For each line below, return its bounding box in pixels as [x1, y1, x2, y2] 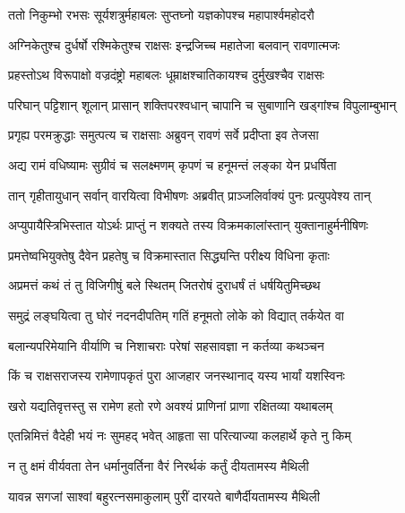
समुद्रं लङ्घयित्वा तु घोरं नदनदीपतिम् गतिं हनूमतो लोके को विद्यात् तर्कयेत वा [8, 305, 344, 324]
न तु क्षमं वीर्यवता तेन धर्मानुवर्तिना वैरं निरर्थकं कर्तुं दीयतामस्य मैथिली [8, 456, 309, 475]
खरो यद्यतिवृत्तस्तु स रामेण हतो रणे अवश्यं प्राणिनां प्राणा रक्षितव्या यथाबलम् [8, 396, 332, 415]
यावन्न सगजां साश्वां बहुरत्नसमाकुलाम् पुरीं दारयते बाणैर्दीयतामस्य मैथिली [8, 486, 320, 505]
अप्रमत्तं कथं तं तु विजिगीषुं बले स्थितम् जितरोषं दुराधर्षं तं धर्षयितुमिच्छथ [8, 276, 321, 295]
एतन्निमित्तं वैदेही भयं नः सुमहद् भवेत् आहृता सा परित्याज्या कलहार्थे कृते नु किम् [8, 426, 351, 445]
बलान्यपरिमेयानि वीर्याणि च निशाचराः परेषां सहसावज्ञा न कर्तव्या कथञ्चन [8, 336, 324, 355]
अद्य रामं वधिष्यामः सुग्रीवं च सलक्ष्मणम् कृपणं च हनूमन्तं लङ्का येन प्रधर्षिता [8, 155, 337, 174]
